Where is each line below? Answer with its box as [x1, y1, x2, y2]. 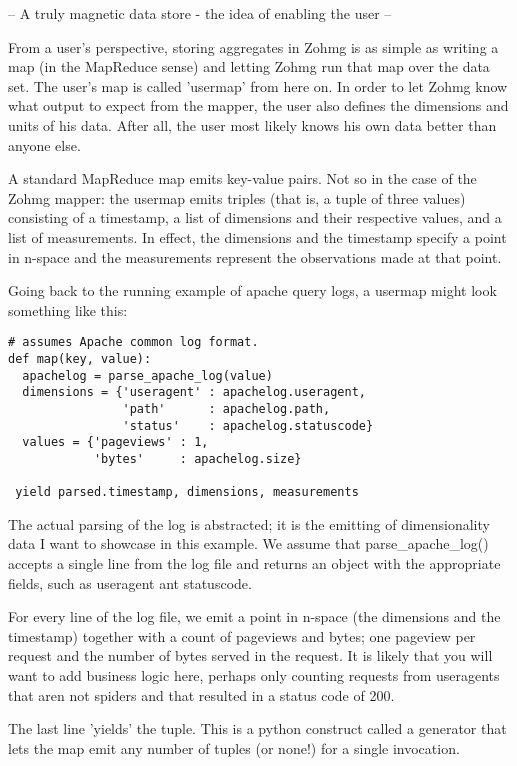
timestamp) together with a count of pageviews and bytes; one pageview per [8, 625, 476, 646]
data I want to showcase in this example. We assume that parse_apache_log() [8, 533, 489, 554]
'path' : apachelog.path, [122, 401, 331, 416]
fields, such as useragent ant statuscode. [8, 572, 252, 593]
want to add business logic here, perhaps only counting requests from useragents [8, 665, 500, 686]
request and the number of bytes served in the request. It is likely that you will [8, 645, 493, 666]
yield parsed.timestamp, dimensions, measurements [15, 485, 359, 500]
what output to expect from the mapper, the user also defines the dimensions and [8, 95, 509, 116]
